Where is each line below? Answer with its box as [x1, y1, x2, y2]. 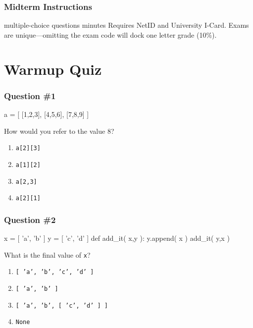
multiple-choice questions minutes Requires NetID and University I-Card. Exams [4, 20, 249, 30]
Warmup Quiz [4, 58, 102, 79]
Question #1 [4, 89, 56, 102]
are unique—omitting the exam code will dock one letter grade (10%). [4, 29, 217, 40]
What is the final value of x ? [4, 249, 91, 260]
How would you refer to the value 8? [4, 125, 114, 136]
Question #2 [4, 213, 56, 225]
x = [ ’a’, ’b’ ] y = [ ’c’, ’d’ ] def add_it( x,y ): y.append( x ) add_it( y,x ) [4, 233, 230, 243]
